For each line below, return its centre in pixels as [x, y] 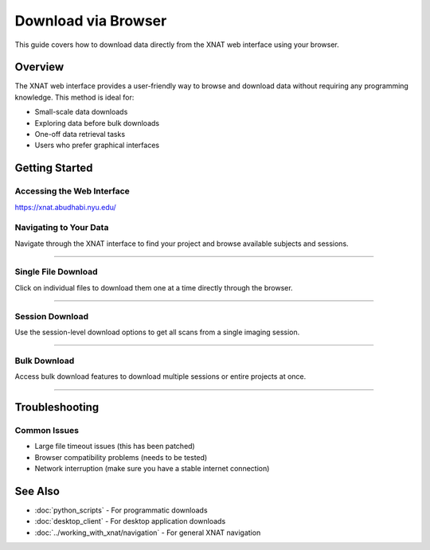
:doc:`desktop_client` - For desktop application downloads [130, 521]
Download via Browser [91, 21]
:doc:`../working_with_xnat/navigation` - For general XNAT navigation [148, 532]
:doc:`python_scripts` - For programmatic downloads [121, 510]
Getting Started [54, 168]
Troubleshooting [57, 407]
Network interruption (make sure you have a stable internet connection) [152, 469]
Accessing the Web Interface [72, 191]
